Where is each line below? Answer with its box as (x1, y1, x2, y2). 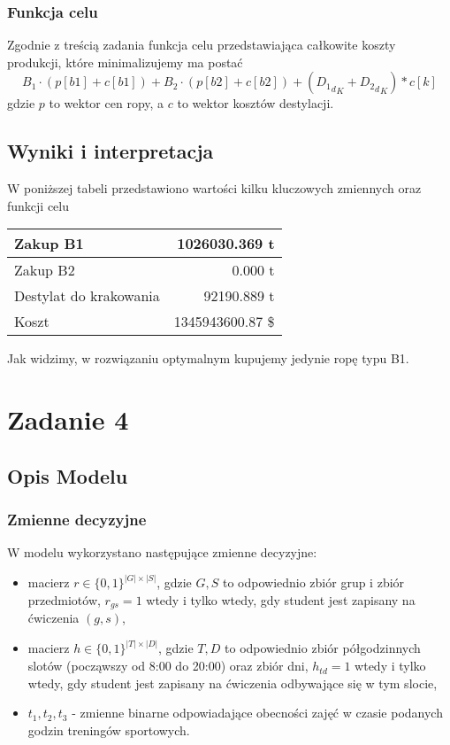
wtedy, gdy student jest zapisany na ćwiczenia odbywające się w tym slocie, (27, 673, 438, 692)
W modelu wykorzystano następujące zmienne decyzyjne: (7, 543, 317, 562)
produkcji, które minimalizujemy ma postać (7, 52, 243, 71)
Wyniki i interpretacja (7, 137, 214, 165)
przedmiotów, (27, 590, 101, 609)
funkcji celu (7, 196, 70, 214)
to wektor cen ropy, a (49, 94, 164, 113)
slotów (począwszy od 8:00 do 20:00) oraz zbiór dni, (27, 656, 309, 675)
